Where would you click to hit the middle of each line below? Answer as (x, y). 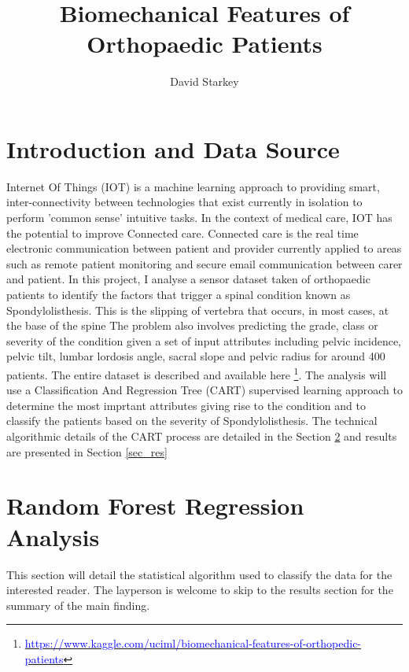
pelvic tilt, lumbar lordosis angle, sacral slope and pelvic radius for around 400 (196, 356)
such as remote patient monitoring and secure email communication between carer (204, 263)
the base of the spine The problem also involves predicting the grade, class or (192, 325)
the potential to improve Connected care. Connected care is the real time (182, 233)
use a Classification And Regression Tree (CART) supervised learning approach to (204, 390)
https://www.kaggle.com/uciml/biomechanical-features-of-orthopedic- (193, 643)
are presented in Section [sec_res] (87, 451)
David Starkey (204, 81)
